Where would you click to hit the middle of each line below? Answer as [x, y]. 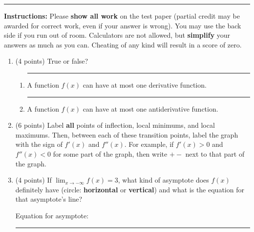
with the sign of [39, 144]
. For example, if [149, 144]
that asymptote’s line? [49, 199]
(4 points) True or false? [52, 61]
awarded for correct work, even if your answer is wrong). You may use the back [123, 25]
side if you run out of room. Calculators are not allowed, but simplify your [117, 35]
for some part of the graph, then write [110, 153]
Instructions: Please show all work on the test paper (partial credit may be [122, 16]
